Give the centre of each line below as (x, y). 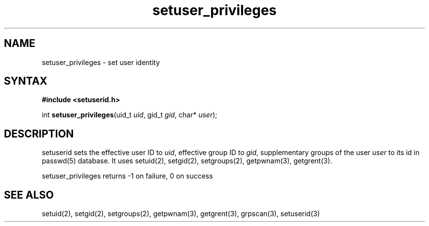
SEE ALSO (29, 195)
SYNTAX (26, 81)
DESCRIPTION (39, 134)
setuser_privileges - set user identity (101, 62)
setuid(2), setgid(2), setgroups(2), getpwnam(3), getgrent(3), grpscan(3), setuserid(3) (181, 214)
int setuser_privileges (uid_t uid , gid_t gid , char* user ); (130, 115)
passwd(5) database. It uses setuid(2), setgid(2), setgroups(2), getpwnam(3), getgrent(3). (187, 161)
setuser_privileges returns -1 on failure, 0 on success (127, 176)
